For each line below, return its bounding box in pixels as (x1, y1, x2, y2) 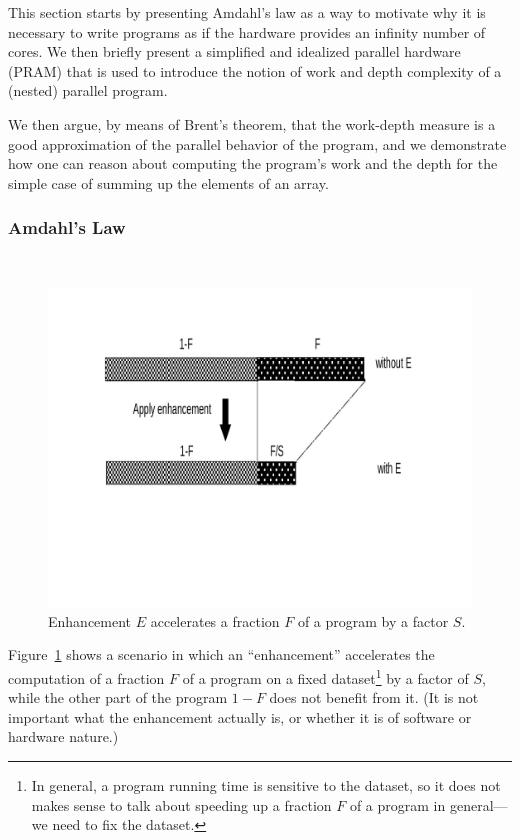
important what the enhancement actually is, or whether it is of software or (8, 706, 472, 727)
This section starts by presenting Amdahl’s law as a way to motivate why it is (8, 2, 486, 22)
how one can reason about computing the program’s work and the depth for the (8, 153, 498, 174)
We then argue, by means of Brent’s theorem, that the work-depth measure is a (8, 113, 496, 134)
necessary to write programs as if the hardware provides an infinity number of (8, 21, 486, 42)
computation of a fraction (8, 667, 165, 688)
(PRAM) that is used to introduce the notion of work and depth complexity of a (8, 60, 502, 81)
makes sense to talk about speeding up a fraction (31, 794, 332, 815)
